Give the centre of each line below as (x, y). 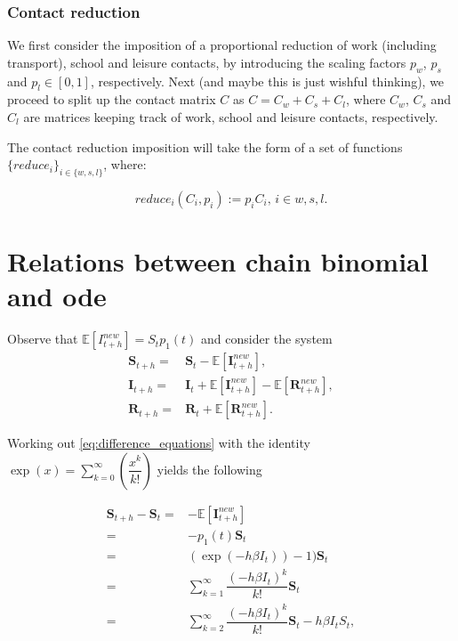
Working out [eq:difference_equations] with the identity (159, 443)
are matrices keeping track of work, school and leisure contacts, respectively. (231, 117)
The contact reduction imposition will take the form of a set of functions (205, 146)
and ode (57, 296)
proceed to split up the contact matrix (112, 99)
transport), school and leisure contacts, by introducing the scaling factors (207, 62)
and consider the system (267, 339)
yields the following (209, 469)
